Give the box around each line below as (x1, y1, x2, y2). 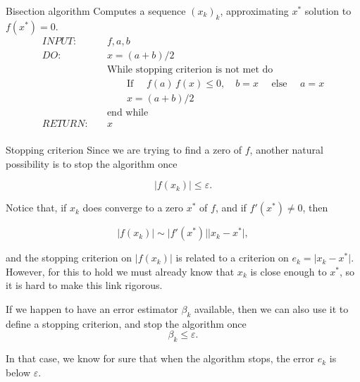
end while (106, 107, 149, 118)
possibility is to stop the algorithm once (6, 156, 178, 171)
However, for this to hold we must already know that (6, 264, 235, 278)
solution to (304, 4, 352, 18)
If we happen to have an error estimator (6, 302, 178, 316)
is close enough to (250, 264, 327, 278)
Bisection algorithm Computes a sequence (6, 4, 186, 18)
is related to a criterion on (175, 250, 289, 265)
